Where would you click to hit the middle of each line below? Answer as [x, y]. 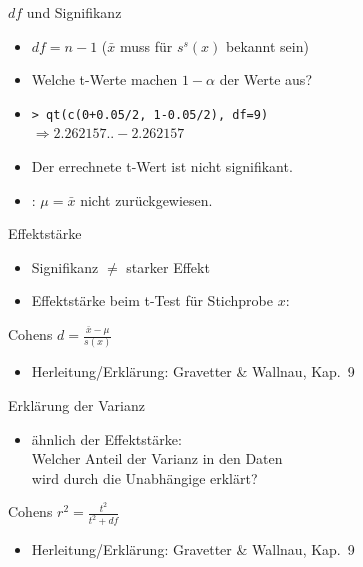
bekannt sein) [267, 45]
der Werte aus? [265, 79]
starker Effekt [168, 266]
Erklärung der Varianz [76, 404]
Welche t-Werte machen [104, 79]
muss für [146, 45]
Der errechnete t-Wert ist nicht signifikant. [162, 166]
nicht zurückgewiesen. [146, 199]
